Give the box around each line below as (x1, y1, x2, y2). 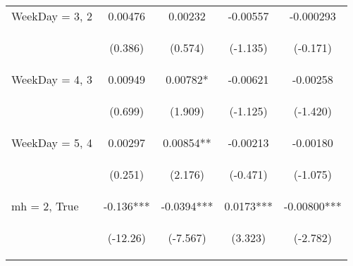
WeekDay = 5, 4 (11, 134, 92, 151)
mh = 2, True (11, 198, 79, 214)
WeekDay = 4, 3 (11, 71, 92, 87)
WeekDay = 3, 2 (11, 8, 92, 24)
